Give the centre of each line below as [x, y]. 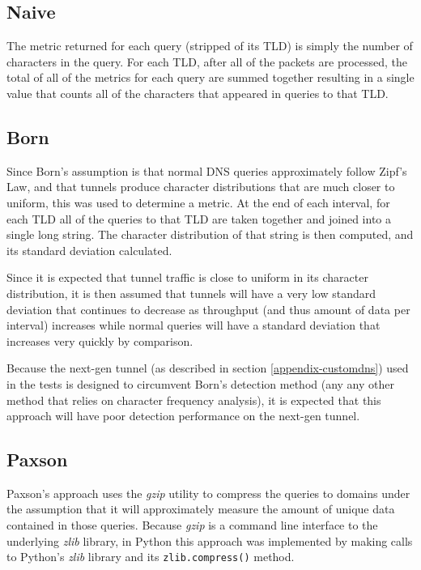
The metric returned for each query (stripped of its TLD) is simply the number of [210, 46]
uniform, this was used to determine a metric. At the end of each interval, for [198, 202]
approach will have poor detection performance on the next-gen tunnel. [183, 416]
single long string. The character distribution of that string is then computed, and [210, 234]
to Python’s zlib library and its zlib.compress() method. [151, 557]
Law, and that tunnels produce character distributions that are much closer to [201, 187]
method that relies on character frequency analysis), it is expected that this [194, 400]
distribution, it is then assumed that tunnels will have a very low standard [191, 293]
